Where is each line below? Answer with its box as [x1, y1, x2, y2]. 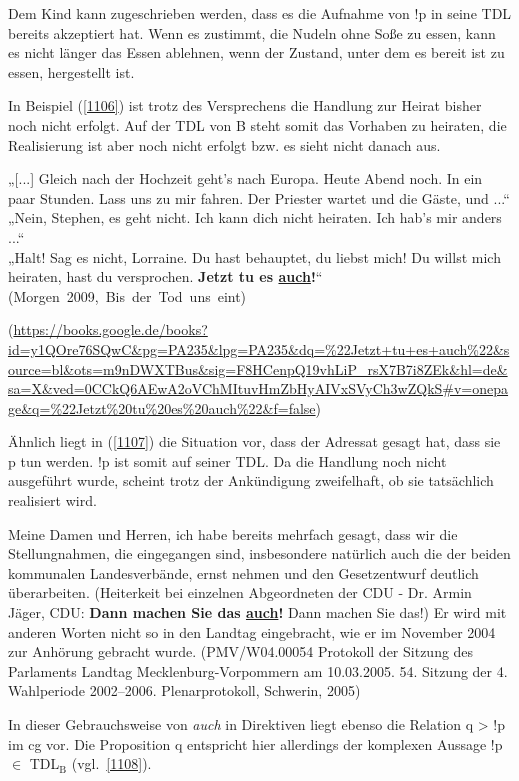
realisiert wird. [8, 490, 97, 511]
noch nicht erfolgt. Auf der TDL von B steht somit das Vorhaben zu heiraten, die [8, 114, 507, 135]
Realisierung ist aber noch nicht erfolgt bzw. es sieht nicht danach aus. [8, 134, 441, 155]
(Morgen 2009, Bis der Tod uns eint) [8, 285, 247, 306]
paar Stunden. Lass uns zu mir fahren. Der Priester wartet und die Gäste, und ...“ [8, 187, 510, 208]
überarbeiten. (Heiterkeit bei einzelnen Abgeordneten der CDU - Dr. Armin [8, 582, 472, 603]
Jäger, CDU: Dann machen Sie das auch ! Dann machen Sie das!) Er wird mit [8, 602, 507, 623]
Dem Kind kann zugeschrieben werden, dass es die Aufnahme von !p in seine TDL [8, 3, 512, 23]
